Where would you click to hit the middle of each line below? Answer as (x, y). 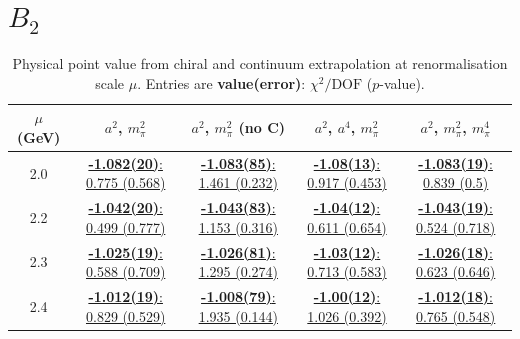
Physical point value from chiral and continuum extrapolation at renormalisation (260, 63)
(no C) (262, 127)
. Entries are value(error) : (221, 82)
